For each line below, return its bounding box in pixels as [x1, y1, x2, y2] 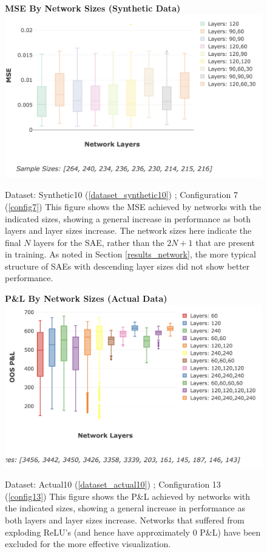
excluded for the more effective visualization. [5, 537, 171, 550]
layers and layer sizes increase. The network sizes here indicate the [5, 224, 252, 237]
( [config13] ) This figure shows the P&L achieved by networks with [5, 489, 251, 502]
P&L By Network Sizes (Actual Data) [5, 292, 167, 305]
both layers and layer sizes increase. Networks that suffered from [5, 513, 245, 526]
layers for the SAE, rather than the [33, 236, 164, 248]
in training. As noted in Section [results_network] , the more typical [5, 248, 256, 261]
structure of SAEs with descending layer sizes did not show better [5, 259, 250, 272]
